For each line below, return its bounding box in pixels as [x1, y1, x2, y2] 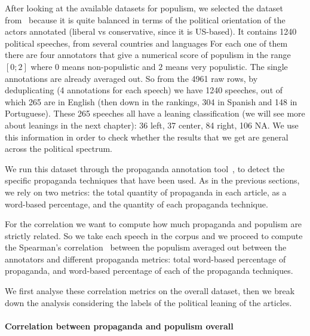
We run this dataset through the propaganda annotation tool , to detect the [5, 162, 285, 175]
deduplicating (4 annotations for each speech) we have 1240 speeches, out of [5, 84, 283, 96]
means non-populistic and [62, 60, 156, 72]
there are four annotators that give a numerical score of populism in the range [5, 48, 291, 61]
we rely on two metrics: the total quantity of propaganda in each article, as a [5, 185, 287, 198]
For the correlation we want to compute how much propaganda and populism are [5, 218, 302, 230]
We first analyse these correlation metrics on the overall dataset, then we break [5, 285, 295, 297]
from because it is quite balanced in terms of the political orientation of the [5, 13, 286, 26]
